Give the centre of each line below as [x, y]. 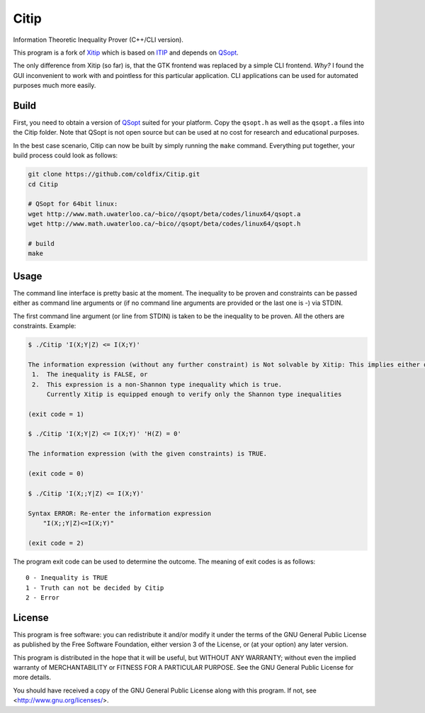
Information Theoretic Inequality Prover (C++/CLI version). [98, 40]
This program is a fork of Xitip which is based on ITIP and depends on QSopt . [126, 52]
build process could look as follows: [66, 155]
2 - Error [42, 597]
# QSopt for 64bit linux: [73, 204]
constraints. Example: [45, 325]
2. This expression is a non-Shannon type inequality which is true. [157, 384]
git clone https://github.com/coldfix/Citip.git [114, 174]
